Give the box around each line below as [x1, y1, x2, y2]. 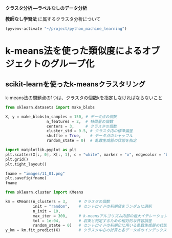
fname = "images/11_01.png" [5, 171, 66, 176]
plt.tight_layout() [5, 161, 47, 167]
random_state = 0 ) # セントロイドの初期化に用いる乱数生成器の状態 [32, 223, 167, 228]
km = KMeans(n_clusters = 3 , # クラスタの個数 [5, 199, 110, 204]
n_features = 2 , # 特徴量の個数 [46, 119, 114, 124]
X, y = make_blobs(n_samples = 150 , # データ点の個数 [5, 114, 117, 119]
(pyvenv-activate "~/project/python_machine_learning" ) [5, 26, 127, 31]
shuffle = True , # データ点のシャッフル [46, 133, 133, 138]
